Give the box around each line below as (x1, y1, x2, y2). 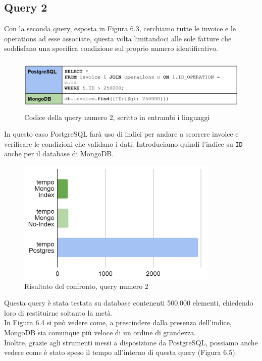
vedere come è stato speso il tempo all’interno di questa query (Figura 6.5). (4, 347, 237, 357)
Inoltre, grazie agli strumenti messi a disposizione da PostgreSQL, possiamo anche (4, 337, 258, 347)
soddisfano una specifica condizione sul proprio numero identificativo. (4, 43, 218, 53)
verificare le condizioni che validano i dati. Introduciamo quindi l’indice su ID (4, 138, 243, 149)
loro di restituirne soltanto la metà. (4, 307, 113, 318)
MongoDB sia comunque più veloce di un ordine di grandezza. (4, 327, 196, 337)
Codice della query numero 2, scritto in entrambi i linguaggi (24, 111, 210, 122)
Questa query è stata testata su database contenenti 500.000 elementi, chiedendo (4, 297, 253, 308)
